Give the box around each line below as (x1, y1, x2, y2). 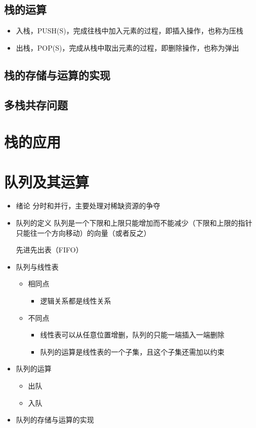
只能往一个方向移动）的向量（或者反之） (16, 227, 151, 238)
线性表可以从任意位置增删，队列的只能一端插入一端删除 (40, 329, 225, 340)
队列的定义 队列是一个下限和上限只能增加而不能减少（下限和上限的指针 (16, 218, 252, 228)
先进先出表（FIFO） (16, 244, 83, 255)
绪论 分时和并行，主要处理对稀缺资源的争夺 (16, 200, 160, 211)
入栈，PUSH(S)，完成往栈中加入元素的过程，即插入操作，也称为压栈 (16, 25, 243, 36)
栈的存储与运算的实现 (4, 67, 110, 82)
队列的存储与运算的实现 (16, 414, 94, 425)
